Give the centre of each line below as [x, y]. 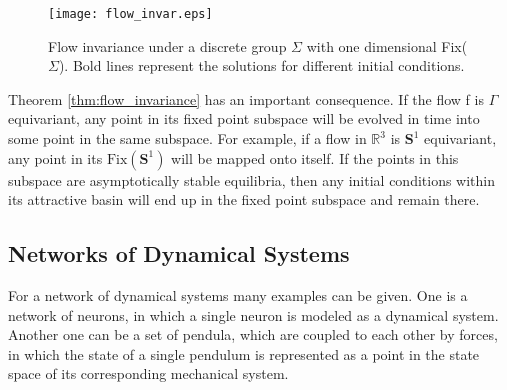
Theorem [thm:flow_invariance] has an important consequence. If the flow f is [246, 98]
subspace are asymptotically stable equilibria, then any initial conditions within [252, 179]
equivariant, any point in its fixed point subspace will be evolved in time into [244, 118]
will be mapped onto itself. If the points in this [315, 157]
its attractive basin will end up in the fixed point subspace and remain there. [244, 199]
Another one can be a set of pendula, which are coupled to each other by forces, [253, 334]
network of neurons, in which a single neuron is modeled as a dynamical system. [253, 314]
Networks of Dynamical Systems [179, 253]
